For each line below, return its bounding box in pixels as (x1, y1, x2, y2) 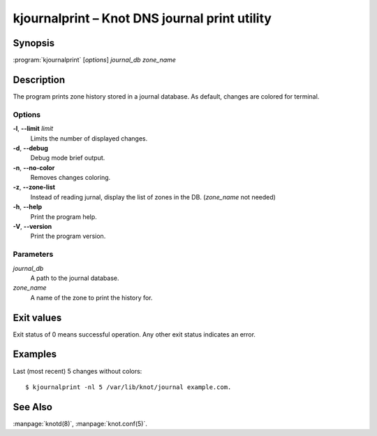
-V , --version (13, 223, 52, 231)
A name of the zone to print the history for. (30, 293, 153, 302)
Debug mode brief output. (30, 154, 105, 162)
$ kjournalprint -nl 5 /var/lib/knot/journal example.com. (25, 383, 232, 391)
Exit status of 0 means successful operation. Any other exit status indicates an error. (13, 330, 256, 339)
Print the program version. (30, 232, 106, 241)
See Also (13, 401, 52, 413)
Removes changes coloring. (30, 174, 111, 182)
